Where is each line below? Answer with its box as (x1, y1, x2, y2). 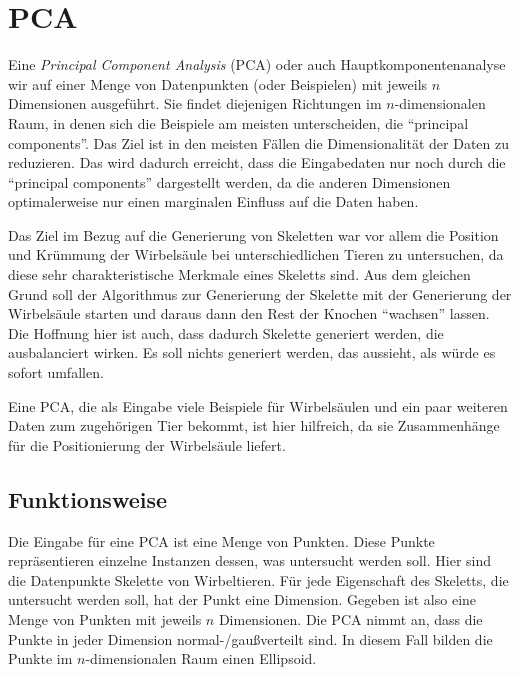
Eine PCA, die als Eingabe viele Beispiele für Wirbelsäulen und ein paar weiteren (8, 395, 508, 416)
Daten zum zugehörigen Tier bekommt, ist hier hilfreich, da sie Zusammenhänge (8, 415, 500, 436)
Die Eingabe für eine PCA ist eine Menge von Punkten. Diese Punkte (8, 530, 435, 551)
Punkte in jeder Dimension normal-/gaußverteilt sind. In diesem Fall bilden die (8, 628, 493, 649)
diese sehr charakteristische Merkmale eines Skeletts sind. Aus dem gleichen (8, 264, 471, 285)
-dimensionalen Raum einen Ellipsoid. (85, 648, 317, 669)
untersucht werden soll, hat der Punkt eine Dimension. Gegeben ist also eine (8, 589, 477, 610)
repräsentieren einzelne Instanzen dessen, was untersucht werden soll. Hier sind (8, 550, 492, 571)
